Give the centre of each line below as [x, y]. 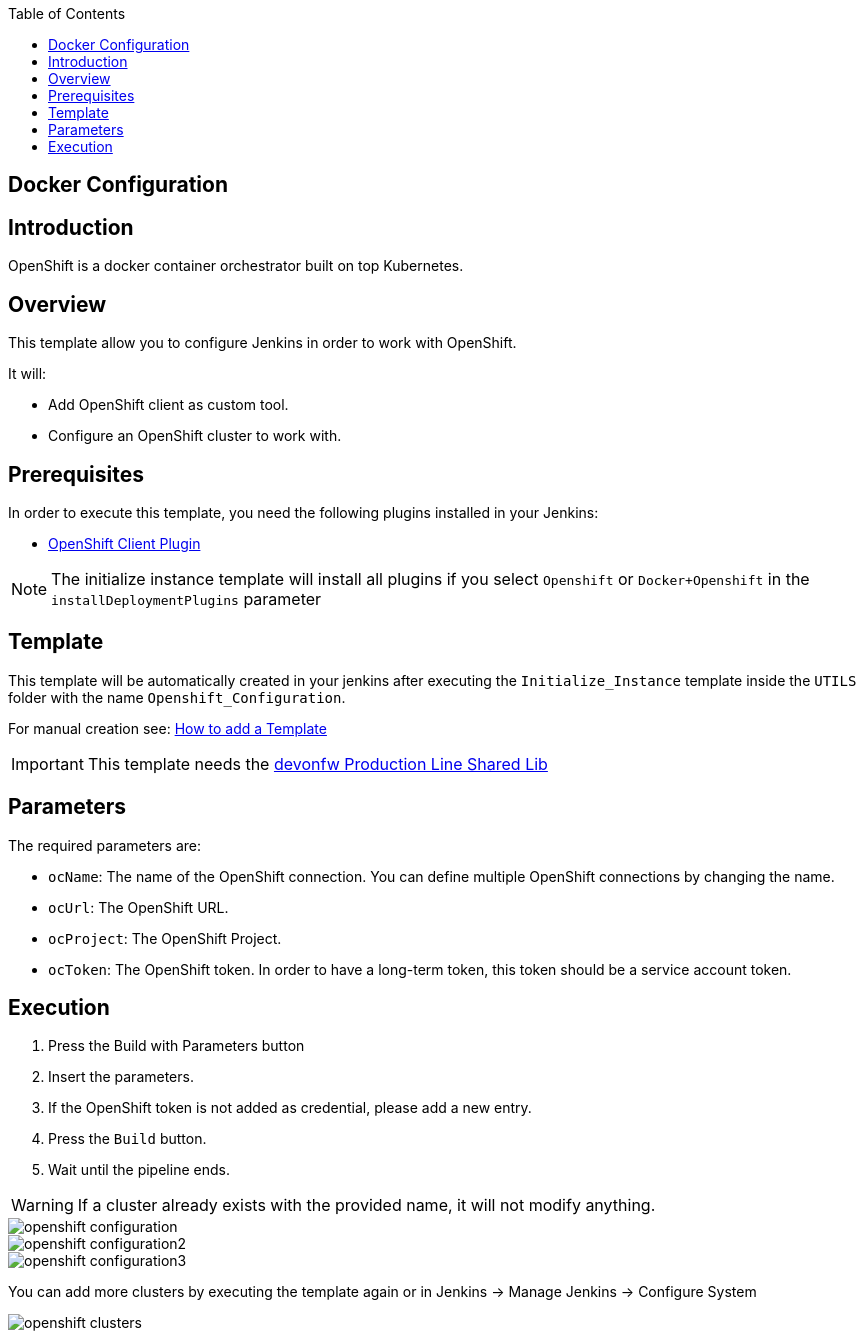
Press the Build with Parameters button [176, 1046]
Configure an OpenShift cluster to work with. [195, 436]
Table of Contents [67, 13]
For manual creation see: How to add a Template [167, 728]
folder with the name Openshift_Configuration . [177, 697]
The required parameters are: [104, 845]
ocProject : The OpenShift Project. [165, 938]
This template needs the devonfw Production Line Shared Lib [317, 763]
